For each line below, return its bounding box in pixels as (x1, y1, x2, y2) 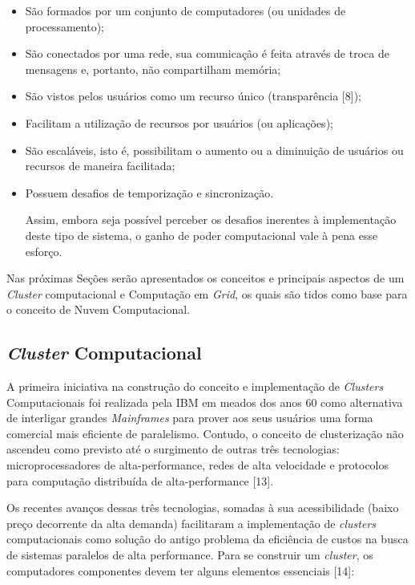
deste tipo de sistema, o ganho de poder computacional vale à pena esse (25, 226, 378, 243)
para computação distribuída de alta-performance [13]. (6, 472, 274, 489)
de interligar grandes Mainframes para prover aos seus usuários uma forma (6, 409, 373, 426)
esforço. (25, 242, 62, 259)
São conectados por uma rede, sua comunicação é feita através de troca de (25, 45, 389, 62)
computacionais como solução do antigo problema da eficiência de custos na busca (6, 530, 409, 547)
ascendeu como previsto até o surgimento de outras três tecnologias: (6, 441, 340, 457)
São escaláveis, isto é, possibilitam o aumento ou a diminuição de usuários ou (25, 141, 404, 158)
